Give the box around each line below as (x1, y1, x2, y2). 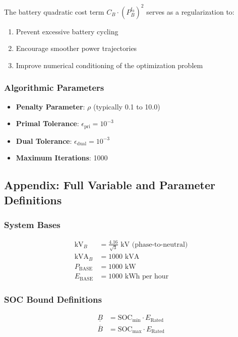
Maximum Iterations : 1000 (16, 152, 108, 163)
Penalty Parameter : (16, 101, 85, 111)
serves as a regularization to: (146, 6, 234, 17)
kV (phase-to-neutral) (121, 241, 188, 248)
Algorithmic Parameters (4, 81, 104, 94)
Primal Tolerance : (16, 118, 79, 129)
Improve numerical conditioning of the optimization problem (16, 60, 203, 70)
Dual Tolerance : (16, 135, 72, 146)
